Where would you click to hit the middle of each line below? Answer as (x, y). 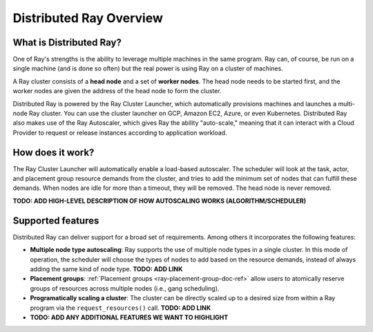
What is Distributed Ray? (67, 42)
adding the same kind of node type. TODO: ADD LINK (106, 268)
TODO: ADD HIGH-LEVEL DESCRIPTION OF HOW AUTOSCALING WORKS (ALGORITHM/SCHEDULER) (160, 201)
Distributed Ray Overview (88, 18)
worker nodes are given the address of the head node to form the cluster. (117, 91)
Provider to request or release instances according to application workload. (120, 133)
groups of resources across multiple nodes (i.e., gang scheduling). (125, 288)
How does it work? (54, 152)
